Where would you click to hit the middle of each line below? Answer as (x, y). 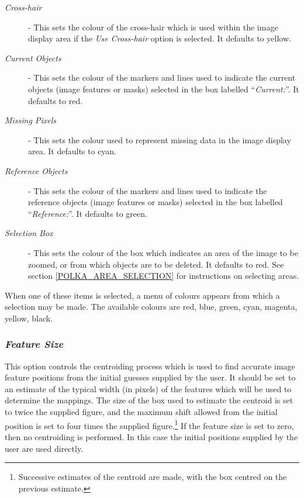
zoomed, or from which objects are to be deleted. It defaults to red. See (156, 264)
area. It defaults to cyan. (72, 151)
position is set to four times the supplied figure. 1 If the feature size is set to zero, (149, 424)
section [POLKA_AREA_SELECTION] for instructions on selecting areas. (164, 276)
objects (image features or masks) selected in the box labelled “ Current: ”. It (164, 89)
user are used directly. (44, 448)
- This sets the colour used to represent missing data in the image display (160, 139)
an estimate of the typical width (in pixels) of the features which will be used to (148, 388)
